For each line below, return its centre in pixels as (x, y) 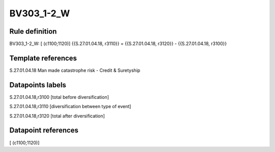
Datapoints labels (38, 85)
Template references (43, 58)
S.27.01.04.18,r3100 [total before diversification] (59, 97)
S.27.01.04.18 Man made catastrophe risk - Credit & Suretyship (75, 70)
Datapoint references (44, 130)
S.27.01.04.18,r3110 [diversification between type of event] (70, 107)
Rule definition (33, 31)
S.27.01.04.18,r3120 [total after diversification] (57, 116)
